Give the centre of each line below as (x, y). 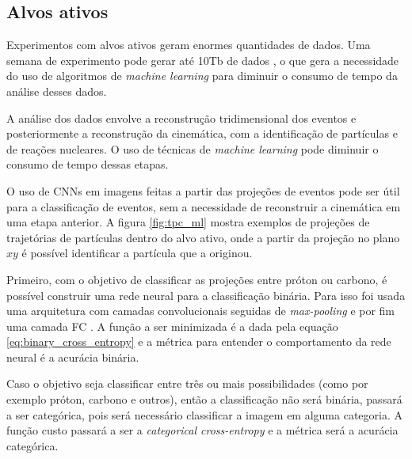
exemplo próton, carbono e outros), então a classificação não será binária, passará (204, 399)
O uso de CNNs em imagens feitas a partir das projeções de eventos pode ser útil (203, 190)
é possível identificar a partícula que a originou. (137, 253)
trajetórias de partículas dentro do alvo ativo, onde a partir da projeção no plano (203, 237)
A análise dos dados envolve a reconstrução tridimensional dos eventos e (181, 118)
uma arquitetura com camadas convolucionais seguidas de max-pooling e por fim (201, 311)
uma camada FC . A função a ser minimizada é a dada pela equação (172, 326)
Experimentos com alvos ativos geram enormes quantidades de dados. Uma (189, 45)
